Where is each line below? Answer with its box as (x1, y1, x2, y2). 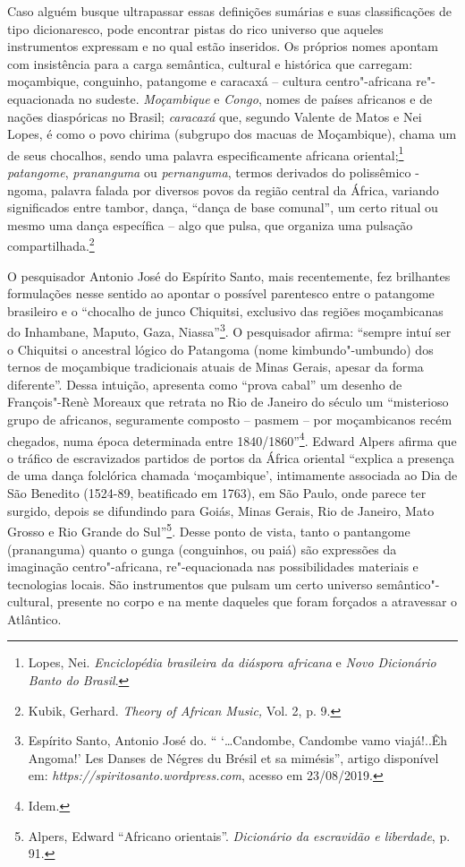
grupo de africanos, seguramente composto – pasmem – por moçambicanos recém (7, 410, 452, 429)
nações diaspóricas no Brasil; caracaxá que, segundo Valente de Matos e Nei (7, 107, 422, 125)
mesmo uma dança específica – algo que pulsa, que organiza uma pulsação (7, 215, 413, 234)
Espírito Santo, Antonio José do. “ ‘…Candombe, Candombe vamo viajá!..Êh (28, 731, 448, 750)
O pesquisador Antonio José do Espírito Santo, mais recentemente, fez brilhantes (7, 266, 451, 285)
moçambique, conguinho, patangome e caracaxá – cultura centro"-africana (7, 72, 412, 90)
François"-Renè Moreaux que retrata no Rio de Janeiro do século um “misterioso (7, 392, 449, 411)
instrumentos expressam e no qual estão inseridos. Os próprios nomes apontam (7, 37, 438, 56)
